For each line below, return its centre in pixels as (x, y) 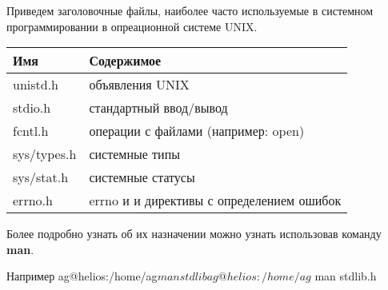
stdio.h (32, 108)
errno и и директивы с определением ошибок (215, 201)
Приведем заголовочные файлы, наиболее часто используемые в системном (190, 10)
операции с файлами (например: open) (197, 131)
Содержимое (125, 61)
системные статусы (142, 177)
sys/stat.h (41, 177)
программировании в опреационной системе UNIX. (132, 26)
